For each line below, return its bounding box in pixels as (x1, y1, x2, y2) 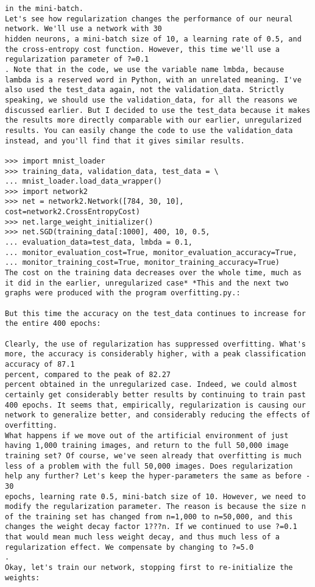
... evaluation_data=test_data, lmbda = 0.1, (5, 238, 193, 247)
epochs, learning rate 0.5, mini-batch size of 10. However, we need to (5, 492, 306, 501)
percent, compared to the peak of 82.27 (5, 370, 171, 379)
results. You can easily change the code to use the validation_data (5, 126, 293, 135)
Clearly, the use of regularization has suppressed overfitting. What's (5, 339, 306, 348)
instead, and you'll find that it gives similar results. (5, 136, 245, 145)
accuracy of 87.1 (5, 359, 75, 369)
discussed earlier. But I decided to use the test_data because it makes (5, 106, 311, 115)
